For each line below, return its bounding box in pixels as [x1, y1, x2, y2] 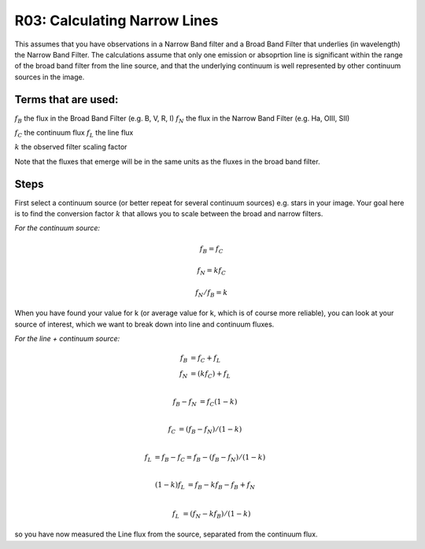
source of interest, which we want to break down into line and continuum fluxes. [14, 319, 275, 329]
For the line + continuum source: [14, 334, 120, 344]
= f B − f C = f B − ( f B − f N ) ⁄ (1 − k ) [154, 452, 266, 463]
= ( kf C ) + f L [190, 370, 231, 380]
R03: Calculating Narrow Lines [14, 12, 219, 29]
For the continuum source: [14, 223, 101, 233]
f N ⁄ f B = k [195, 288, 228, 299]
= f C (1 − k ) [199, 397, 238, 408]
